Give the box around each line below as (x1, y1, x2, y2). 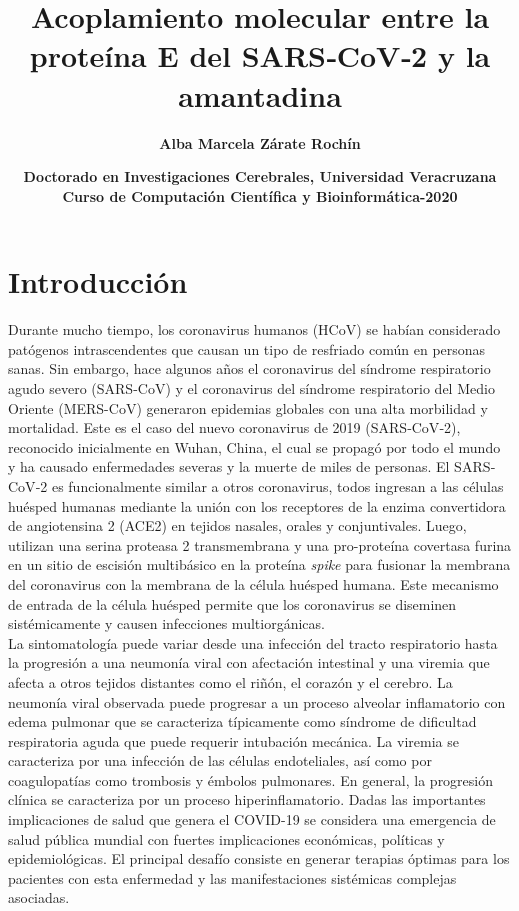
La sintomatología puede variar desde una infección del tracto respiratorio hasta (8, 632, 498, 653)
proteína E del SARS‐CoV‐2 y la (29, 35, 491, 76)
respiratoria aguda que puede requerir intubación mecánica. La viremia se (8, 730, 459, 751)
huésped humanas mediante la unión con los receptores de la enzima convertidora (8, 495, 506, 516)
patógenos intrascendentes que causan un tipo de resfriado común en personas (8, 338, 486, 359)
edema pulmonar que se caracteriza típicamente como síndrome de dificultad (8, 711, 477, 732)
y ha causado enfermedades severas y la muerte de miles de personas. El (8, 456, 450, 477)
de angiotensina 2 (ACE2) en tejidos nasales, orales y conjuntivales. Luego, (8, 515, 467, 536)
